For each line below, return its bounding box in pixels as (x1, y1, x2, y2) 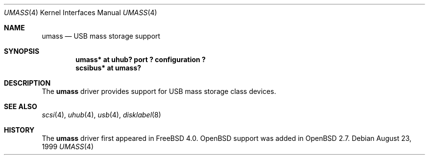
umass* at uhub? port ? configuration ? (75, 55, 206, 64)
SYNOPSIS (4, 47, 40, 55)
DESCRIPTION (4, 79, 51, 87)
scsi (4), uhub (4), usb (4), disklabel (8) (42, 111, 161, 119)
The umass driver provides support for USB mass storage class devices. (42, 87, 276, 95)
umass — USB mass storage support (42, 32, 161, 40)
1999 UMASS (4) (42, 142, 94, 151)
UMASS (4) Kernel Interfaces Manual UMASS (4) (4, 8, 157, 17)
